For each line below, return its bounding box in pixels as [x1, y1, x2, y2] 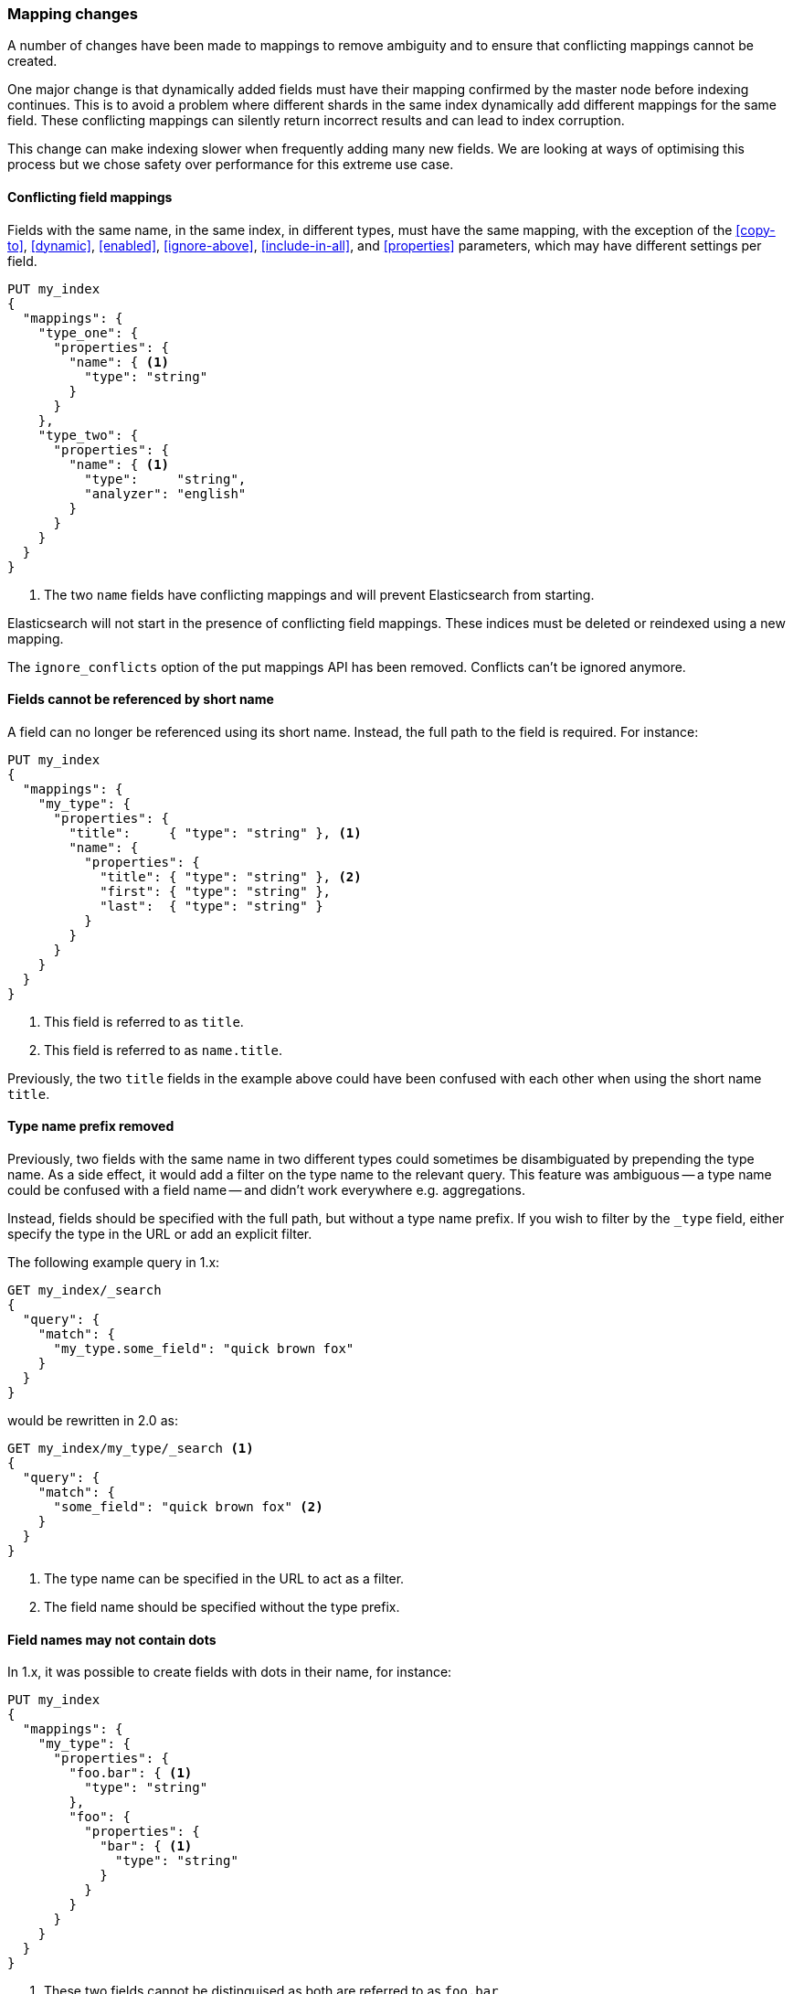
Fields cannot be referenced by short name [7, 691, 274, 708]
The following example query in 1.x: [7, 1254, 220, 1271]
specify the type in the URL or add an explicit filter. [7, 1226, 312, 1242]
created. [7, 53, 58, 69]
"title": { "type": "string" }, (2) [100, 869, 362, 884]
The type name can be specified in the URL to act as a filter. [44, 1571, 405, 1587]
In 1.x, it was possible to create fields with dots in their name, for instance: [7, 1664, 452, 1680]
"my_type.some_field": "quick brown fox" [53, 1341, 354, 1357]
